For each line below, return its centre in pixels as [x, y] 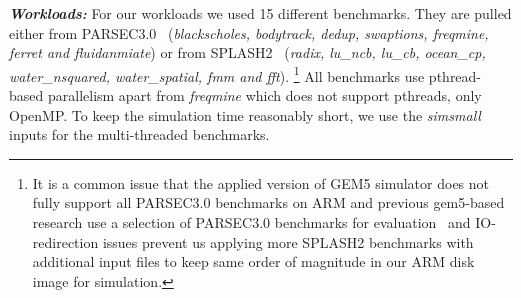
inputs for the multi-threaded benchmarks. [139, 134]
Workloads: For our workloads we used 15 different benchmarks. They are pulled [260, 13]
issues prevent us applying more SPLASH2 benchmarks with [288, 241]
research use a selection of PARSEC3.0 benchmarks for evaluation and [251, 222]
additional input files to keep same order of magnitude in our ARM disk [253, 261]
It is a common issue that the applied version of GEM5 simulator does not [260, 182]
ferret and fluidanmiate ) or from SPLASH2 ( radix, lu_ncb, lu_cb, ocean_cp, [247, 52]
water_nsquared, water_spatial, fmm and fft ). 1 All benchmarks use [217, 74]
